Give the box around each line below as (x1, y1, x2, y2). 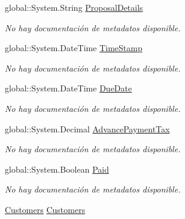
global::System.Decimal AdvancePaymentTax (5, 122, 170, 135)
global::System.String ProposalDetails (5, 1, 143, 13)
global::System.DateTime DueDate (5, 82, 132, 94)
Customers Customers (5, 203, 86, 215)
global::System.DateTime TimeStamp (5, 42, 142, 54)
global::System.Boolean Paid (5, 162, 109, 175)
